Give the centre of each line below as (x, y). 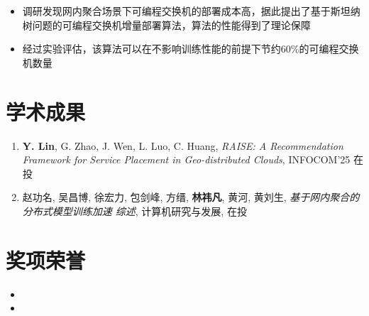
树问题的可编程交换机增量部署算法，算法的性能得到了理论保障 (166, 24)
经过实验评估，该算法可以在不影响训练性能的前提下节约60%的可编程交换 (191, 49)
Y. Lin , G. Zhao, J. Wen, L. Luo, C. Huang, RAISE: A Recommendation (183, 145)
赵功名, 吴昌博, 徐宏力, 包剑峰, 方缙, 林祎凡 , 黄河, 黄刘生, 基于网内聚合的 (191, 197)
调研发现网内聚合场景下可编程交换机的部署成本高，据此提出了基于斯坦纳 (191, 11)
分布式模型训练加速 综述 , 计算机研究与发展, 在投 (134, 211)
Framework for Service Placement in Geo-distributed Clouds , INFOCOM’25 (186, 159)
